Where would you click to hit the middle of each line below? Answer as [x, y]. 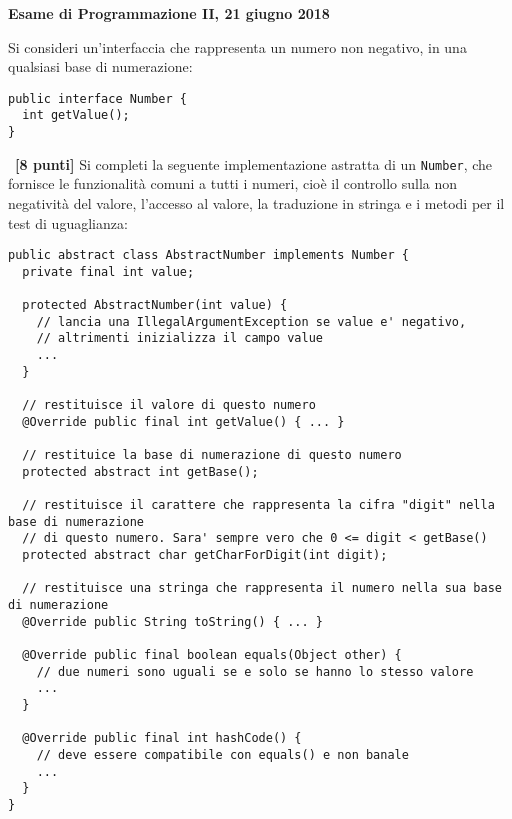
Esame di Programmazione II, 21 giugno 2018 [169, 13]
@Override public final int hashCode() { [162, 738]
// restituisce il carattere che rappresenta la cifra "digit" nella [258, 505]
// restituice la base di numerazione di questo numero [212, 455]
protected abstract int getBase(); [140, 471]
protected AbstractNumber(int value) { [155, 305]
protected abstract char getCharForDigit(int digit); [205, 555]
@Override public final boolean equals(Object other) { [212, 654]
